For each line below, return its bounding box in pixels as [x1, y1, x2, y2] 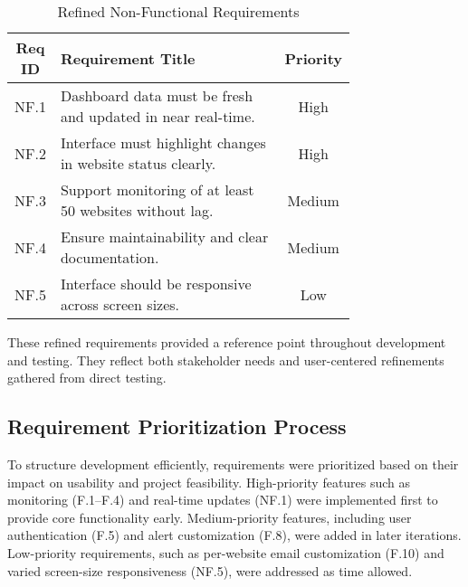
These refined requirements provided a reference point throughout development [7, 333, 446, 351]
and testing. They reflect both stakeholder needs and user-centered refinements [7, 350, 444, 369]
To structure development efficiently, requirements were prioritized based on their [7, 454, 459, 473]
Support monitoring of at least [60, 179, 254, 200]
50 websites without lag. [60, 200, 214, 221]
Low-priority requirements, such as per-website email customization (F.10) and [7, 543, 444, 562]
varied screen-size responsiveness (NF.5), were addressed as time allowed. [7, 561, 413, 580]
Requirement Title [60, 47, 196, 69]
